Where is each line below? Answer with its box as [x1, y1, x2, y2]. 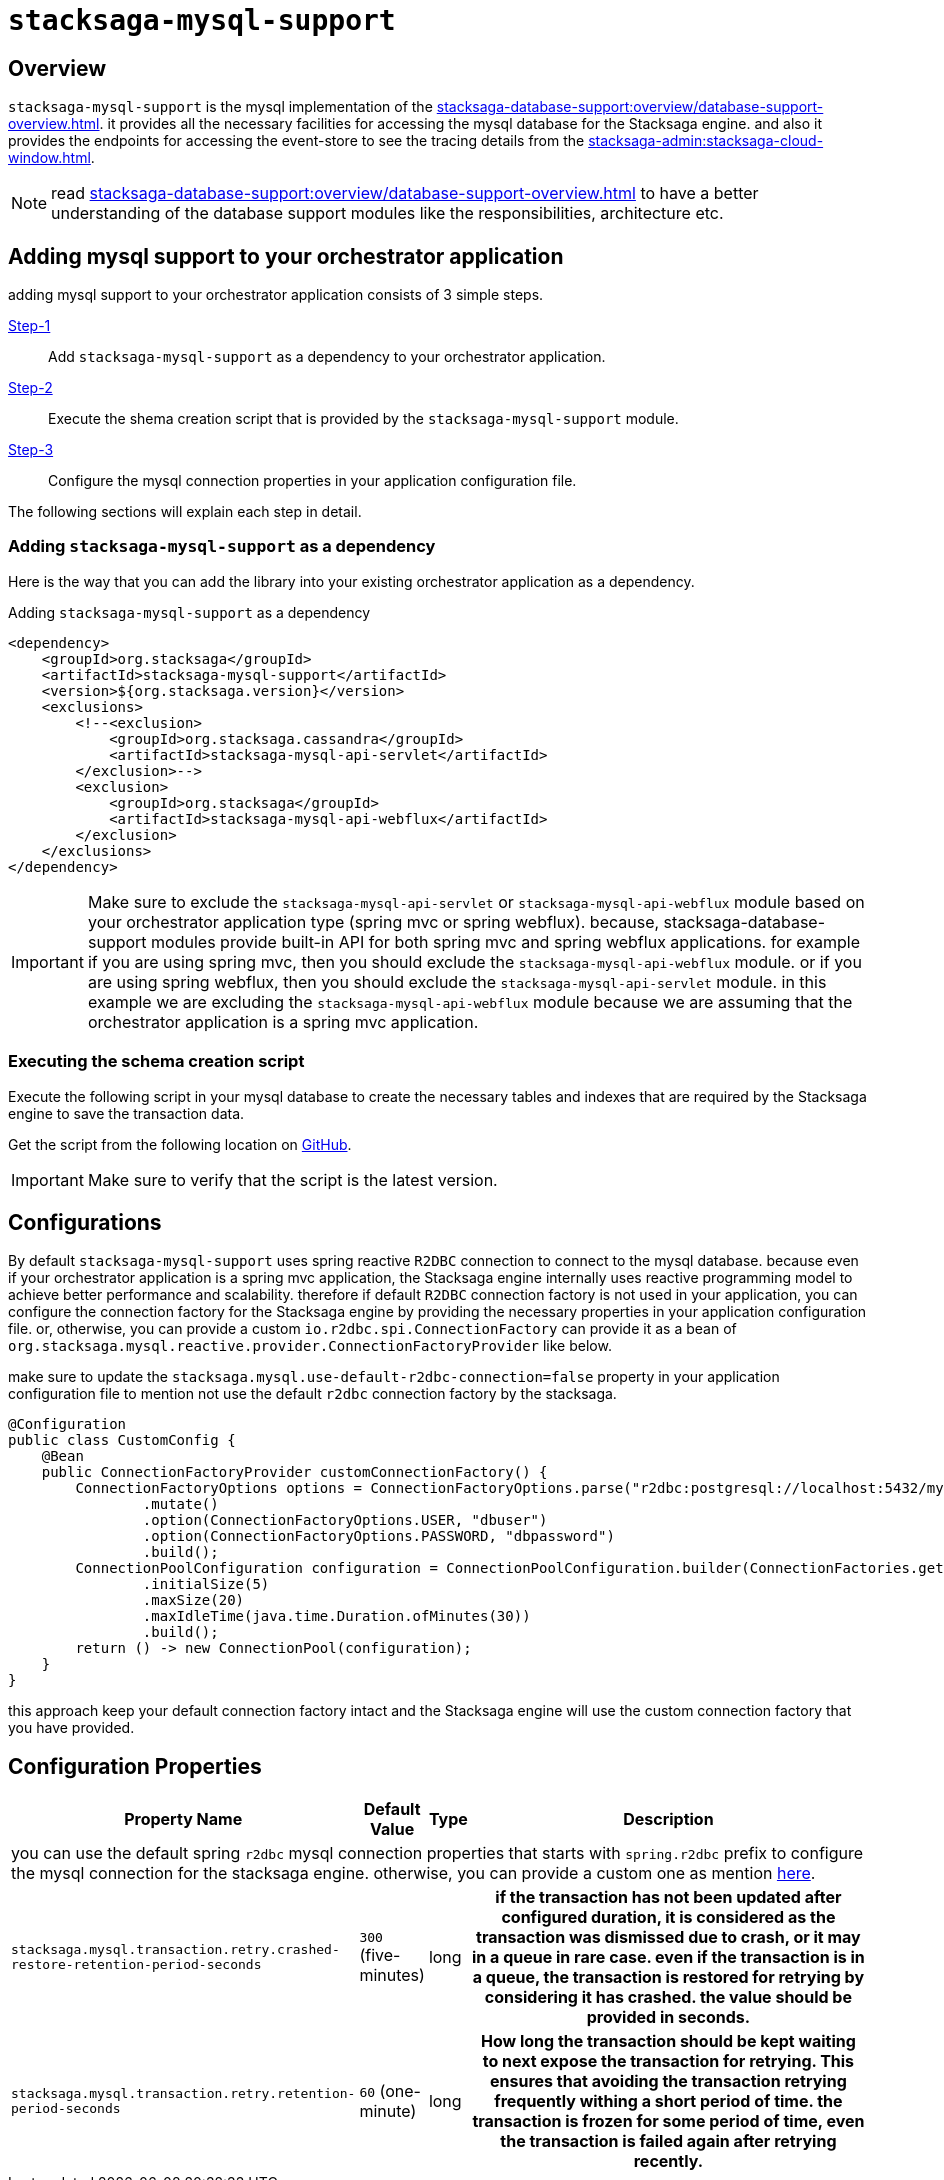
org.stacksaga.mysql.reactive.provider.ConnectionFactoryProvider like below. [8, 1337, 612, 1355]
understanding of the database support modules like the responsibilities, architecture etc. [51, 203, 724, 224]
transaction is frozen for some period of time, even [472, 2111, 865, 2132]
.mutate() [142, 1496, 219, 1513]
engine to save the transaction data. [8, 1104, 245, 1122]
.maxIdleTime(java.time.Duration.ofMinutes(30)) [142, 1608, 531, 1625]
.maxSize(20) [142, 1592, 245, 1609]
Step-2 [8, 379, 53, 397]
